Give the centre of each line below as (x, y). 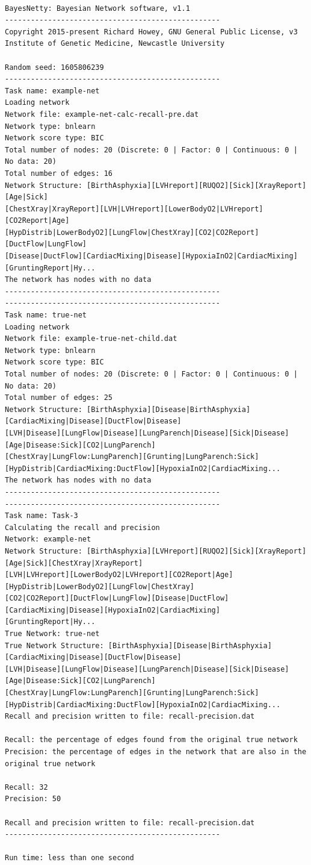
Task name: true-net (46, 315)
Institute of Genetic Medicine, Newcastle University (115, 44)
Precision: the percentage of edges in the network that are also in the (156, 752)
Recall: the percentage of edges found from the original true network (151, 740)
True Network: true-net (52, 634)
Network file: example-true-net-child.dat (91, 339)
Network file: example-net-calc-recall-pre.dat (102, 114)
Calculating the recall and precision (82, 527)
